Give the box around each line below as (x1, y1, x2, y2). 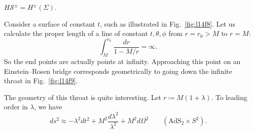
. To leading (211, 92, 248, 102)
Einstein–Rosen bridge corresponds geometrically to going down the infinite (4, 66, 232, 76)
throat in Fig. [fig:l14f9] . (4, 75, 78, 86)
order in (4, 101, 28, 112)
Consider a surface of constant (4, 18, 96, 29)
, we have (34, 101, 62, 112)
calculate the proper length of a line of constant (4, 28, 148, 38)
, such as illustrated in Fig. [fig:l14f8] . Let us (100, 18, 235, 29)
